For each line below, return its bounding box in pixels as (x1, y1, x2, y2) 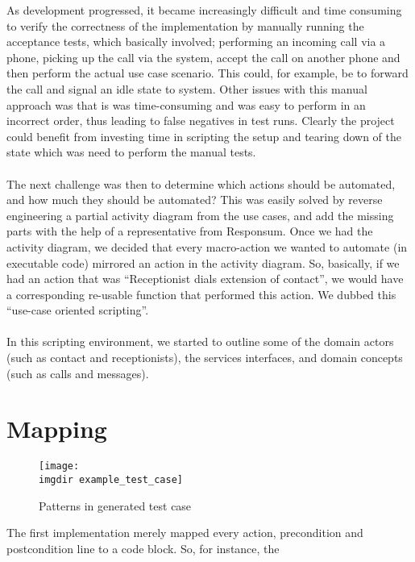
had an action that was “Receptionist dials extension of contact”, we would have (6, 270, 404, 287)
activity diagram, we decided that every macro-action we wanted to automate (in (6, 238, 408, 255)
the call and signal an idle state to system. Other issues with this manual (6, 80, 367, 97)
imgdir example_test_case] (39, 474, 183, 486)
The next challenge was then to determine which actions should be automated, (6, 175, 396, 192)
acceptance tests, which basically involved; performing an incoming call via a (6, 33, 386, 50)
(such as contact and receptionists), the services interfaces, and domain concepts (6, 349, 403, 366)
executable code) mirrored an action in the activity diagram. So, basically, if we (6, 254, 400, 271)
